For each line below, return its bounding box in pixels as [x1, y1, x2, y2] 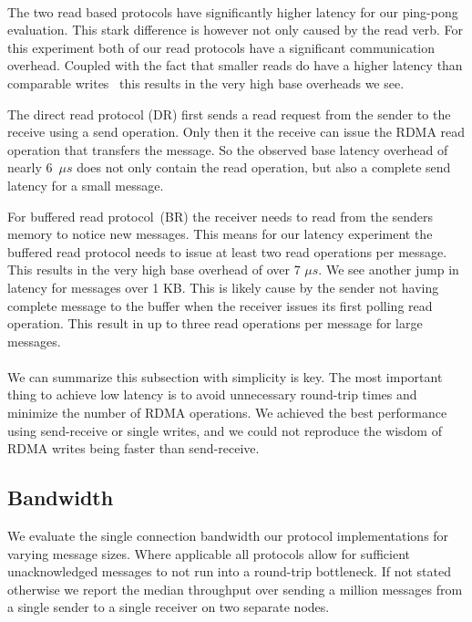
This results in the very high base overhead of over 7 [7, 260, 301, 279]
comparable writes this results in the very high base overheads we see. [7, 73, 405, 92]
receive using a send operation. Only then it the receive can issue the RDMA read [7, 122, 466, 141]
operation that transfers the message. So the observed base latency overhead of [7, 140, 448, 159]
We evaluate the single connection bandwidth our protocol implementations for [7, 526, 449, 545]
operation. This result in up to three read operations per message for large [7, 314, 423, 333]
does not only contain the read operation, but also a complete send [77, 158, 451, 177]
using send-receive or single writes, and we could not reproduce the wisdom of [7, 420, 442, 440]
